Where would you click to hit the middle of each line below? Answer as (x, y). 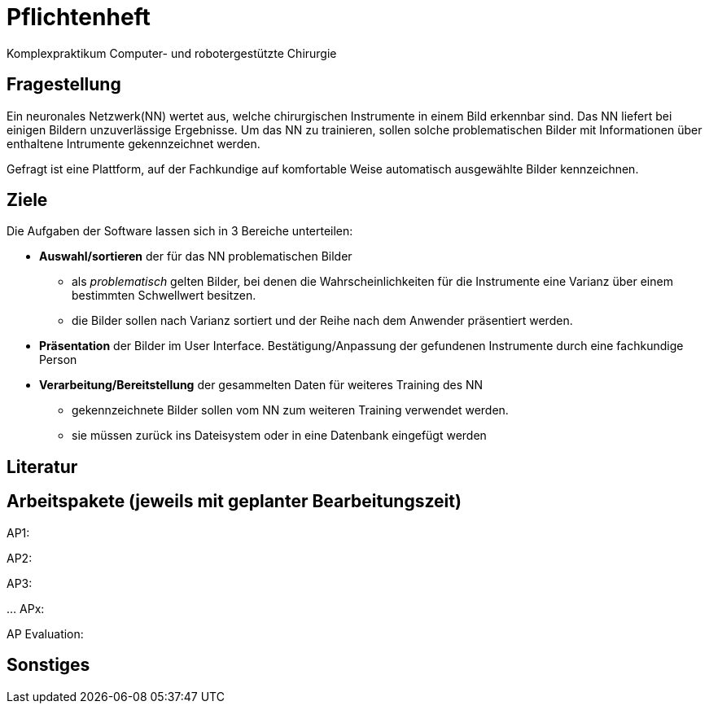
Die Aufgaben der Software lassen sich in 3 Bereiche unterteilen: (180, 231)
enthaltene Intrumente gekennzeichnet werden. (133, 143)
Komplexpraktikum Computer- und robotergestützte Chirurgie (172, 53)
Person (58, 360)
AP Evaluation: (45, 633)
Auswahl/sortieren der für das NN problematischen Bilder (196, 256)
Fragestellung (64, 85)
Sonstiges (48, 665)
